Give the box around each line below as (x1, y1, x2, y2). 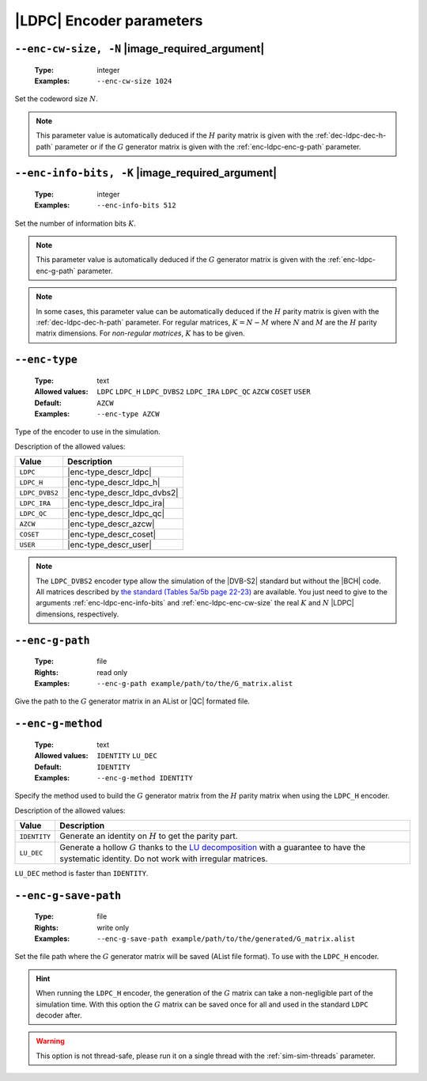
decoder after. (36, 1011, 82, 1020)
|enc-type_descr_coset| (67, 529, 157, 540)
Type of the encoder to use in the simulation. (14, 427, 161, 437)
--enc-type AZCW (96, 410, 160, 419)
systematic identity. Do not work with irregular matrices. (59, 853, 268, 864)
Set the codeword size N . (14, 94, 99, 104)
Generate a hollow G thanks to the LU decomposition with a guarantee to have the (59, 842, 365, 853)
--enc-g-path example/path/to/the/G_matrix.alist (96, 679, 293, 688)
